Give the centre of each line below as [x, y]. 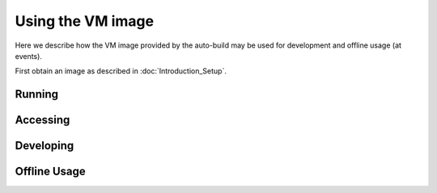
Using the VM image [84, 21]
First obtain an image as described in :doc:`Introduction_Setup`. [121, 71]
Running [37, 94]
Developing [45, 146]
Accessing [42, 120]
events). [28, 56]
